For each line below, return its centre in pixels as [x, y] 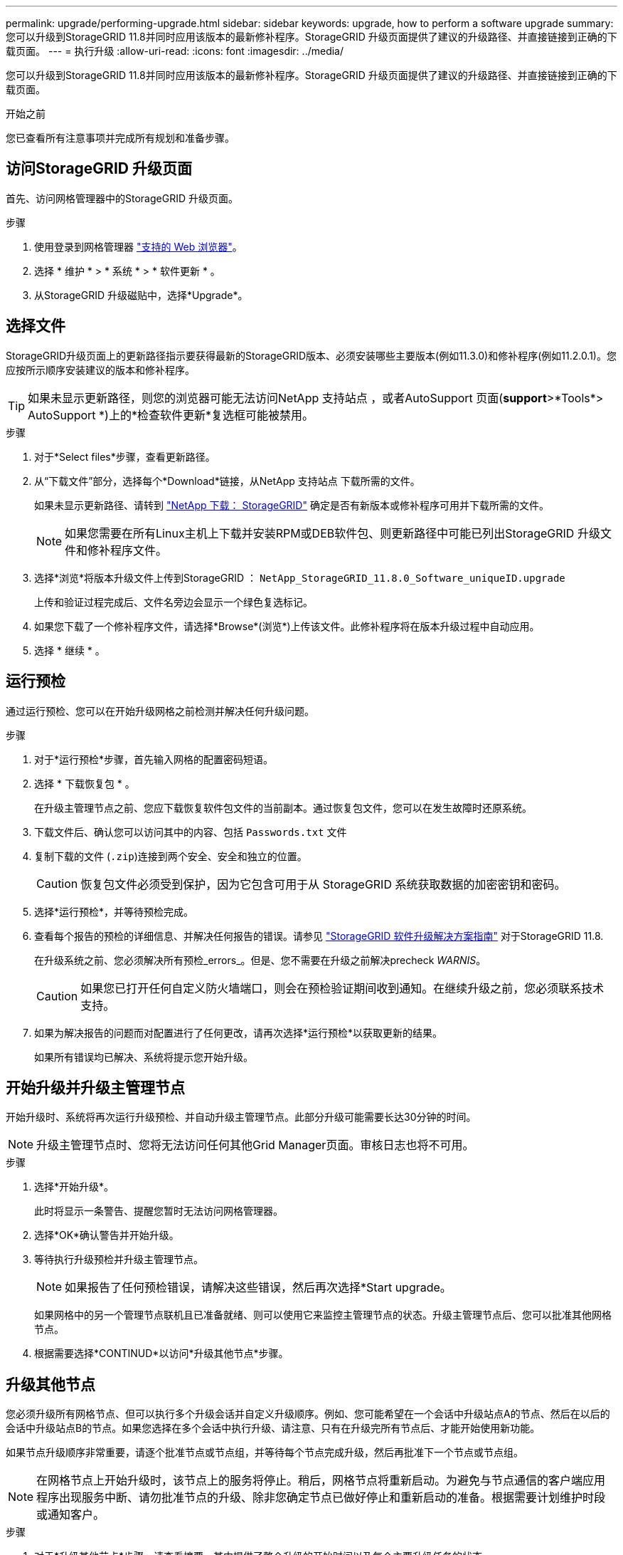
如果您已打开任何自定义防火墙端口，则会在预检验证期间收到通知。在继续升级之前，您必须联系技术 [342, 988]
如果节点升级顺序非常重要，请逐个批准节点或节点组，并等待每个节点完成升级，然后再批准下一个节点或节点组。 [265, 1452]
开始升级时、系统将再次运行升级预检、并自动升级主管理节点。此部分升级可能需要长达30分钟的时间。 [241, 1117]
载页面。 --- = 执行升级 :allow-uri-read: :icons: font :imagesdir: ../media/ [175, 51]
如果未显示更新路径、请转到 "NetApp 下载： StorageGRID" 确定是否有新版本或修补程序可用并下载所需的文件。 [292, 505]
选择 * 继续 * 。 [70, 650]
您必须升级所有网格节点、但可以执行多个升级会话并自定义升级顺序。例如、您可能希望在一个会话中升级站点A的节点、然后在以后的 [308, 1414]
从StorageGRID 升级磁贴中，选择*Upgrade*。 [141, 295]
